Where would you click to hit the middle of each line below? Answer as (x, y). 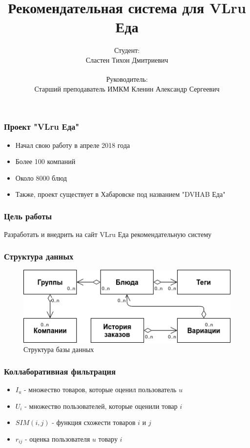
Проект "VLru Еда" (42, 127)
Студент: (127, 50)
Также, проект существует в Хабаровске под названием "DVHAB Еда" (120, 194)
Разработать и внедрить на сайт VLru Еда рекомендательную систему (108, 234)
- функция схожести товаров (94, 422)
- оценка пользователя (58, 438)
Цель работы (28, 216)
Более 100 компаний (45, 161)
